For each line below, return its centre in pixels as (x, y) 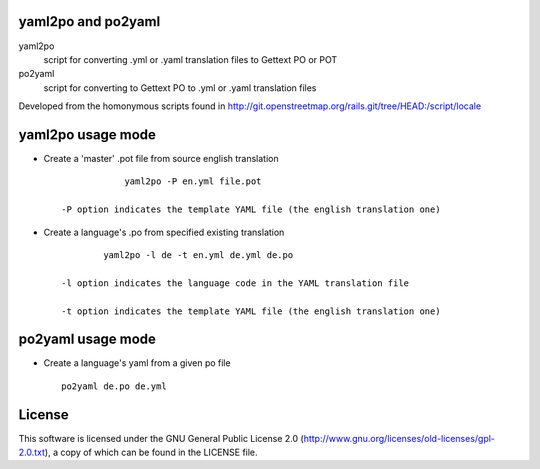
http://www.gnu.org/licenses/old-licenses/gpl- (399, 438)
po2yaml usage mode (87, 339)
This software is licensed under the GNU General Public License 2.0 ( (161, 438)
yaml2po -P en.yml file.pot (193, 181)
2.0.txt (31, 452)
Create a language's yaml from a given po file (137, 363)
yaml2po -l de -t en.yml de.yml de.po (198, 254)
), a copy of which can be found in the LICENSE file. (151, 452)
